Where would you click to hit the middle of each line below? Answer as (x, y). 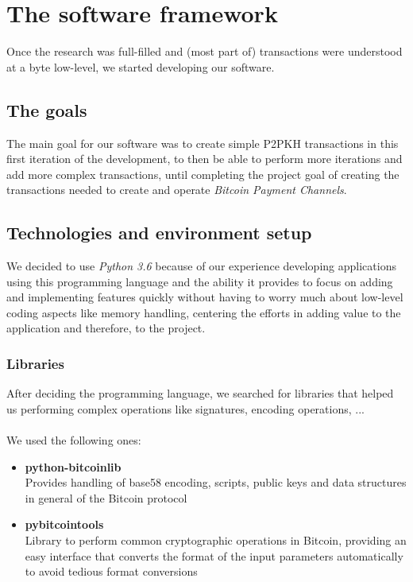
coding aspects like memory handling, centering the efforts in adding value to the (204, 312)
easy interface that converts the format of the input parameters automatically (214, 555)
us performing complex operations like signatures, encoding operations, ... (185, 408)
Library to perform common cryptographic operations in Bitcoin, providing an (216, 540)
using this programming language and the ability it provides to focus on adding (200, 281)
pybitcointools (64, 524)
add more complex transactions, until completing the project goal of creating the (203, 174)
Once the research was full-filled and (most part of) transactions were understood (205, 51)
